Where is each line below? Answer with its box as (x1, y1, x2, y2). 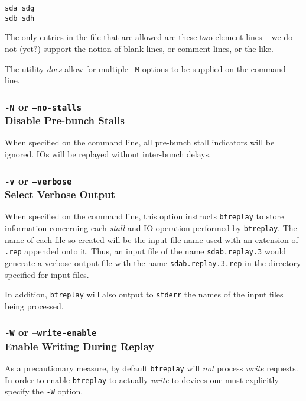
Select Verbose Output (5, 187, 115, 202)
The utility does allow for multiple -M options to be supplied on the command (5, 62, 286, 75)
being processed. (5, 299, 64, 312)
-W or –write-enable (5, 325, 97, 339)
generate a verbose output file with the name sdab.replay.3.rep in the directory (5, 256, 301, 269)
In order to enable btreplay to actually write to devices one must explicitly (5, 373, 279, 386)
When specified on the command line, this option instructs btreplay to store (5, 210, 284, 222)
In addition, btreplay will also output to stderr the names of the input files (5, 288, 284, 300)
